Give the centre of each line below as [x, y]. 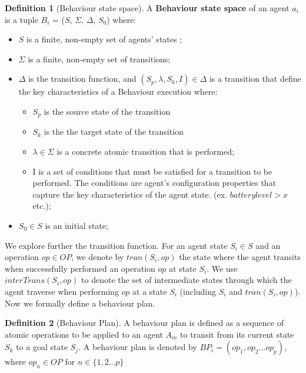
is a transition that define [255, 79]
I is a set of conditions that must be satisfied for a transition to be [152, 171]
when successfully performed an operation [80, 268]
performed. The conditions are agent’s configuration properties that [154, 183]
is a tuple [21, 19]
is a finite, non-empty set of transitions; [99, 59]
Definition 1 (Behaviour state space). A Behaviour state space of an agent [147, 8]
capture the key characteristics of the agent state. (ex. [130, 194]
